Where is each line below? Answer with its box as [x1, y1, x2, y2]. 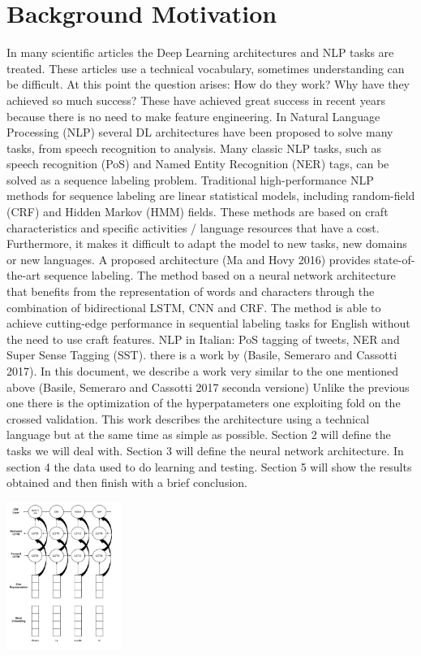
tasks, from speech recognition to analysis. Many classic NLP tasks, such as [6, 139, 382, 156]
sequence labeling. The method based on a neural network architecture [44, 267, 396, 284]
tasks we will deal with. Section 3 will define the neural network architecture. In [6, 441, 404, 458]
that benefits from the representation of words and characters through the [6, 283, 375, 300]
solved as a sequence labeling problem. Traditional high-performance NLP [6, 171, 374, 188]
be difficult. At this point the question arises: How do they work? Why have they [6, 76, 410, 93]
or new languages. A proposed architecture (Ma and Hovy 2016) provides [6, 250, 371, 267]
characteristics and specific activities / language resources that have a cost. [6, 219, 380, 236]
